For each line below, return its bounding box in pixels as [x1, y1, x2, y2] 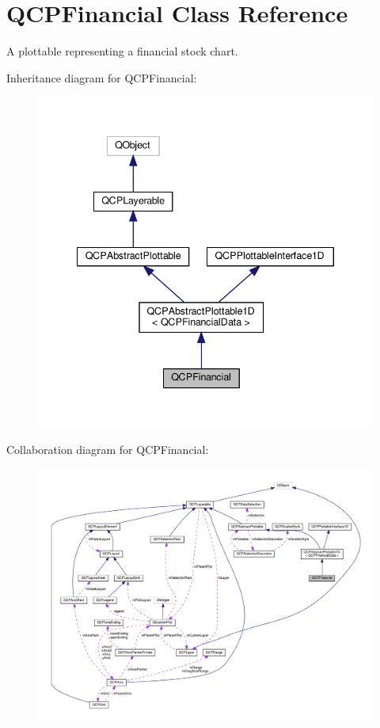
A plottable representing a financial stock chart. [6, 43, 238, 59]
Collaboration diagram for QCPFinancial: [6, 441, 209, 458]
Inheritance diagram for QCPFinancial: [6, 69, 197, 86]
